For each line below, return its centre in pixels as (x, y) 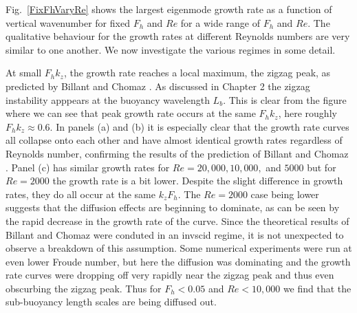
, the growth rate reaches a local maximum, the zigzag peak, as (197, 73)
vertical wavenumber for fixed (68, 22)
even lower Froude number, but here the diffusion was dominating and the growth (178, 261)
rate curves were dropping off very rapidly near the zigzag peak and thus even (170, 275)
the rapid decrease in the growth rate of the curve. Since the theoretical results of (177, 220)
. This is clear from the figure (285, 99)
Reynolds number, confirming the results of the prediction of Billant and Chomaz (177, 153)
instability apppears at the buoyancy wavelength (108, 99)
